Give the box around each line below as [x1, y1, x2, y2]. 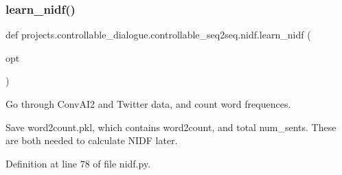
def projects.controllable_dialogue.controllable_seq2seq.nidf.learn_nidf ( [5, 27, 311, 42]
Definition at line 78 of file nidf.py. [5, 156, 151, 170]
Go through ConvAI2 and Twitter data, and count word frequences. [5, 97, 291, 110]
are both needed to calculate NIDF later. [5, 133, 178, 148]
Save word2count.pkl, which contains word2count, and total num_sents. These [5, 119, 337, 134]
